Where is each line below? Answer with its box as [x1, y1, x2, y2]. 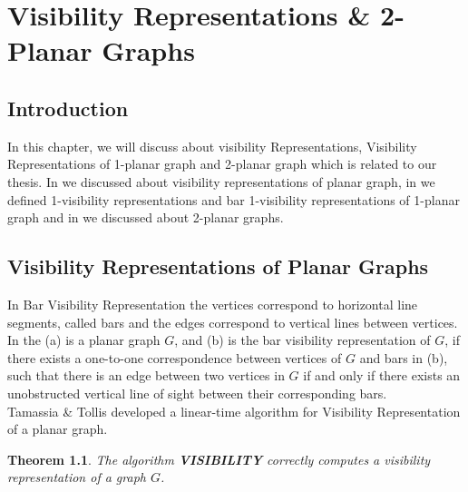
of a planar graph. [7, 419, 108, 438]
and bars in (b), [359, 348, 448, 367]
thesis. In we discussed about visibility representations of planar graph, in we [7, 172, 435, 191]
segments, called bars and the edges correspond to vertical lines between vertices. [7, 312, 458, 331]
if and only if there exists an [303, 366, 461, 385]
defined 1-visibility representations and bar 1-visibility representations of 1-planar [7, 190, 460, 209]
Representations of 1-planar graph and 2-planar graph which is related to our [7, 154, 437, 173]
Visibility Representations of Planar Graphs [7, 252, 429, 280]
